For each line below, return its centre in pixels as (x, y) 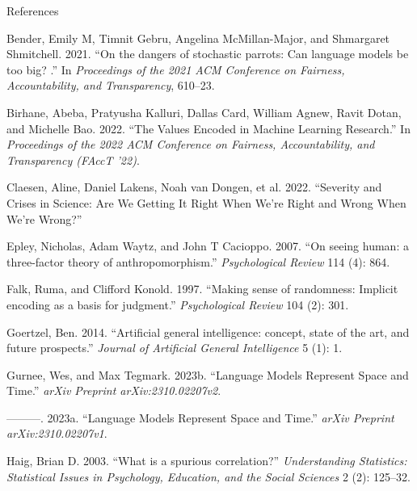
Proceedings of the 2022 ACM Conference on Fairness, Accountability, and (191, 144)
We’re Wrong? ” (44, 218)
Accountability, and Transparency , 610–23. (111, 85)
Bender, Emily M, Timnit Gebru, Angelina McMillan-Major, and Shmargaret (198, 38)
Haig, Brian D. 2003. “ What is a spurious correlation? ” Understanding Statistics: (207, 461)
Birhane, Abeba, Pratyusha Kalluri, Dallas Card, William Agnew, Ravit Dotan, (204, 112)
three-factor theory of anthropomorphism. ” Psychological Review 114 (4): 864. (198, 261)
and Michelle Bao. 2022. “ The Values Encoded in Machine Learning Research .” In (208, 128)
